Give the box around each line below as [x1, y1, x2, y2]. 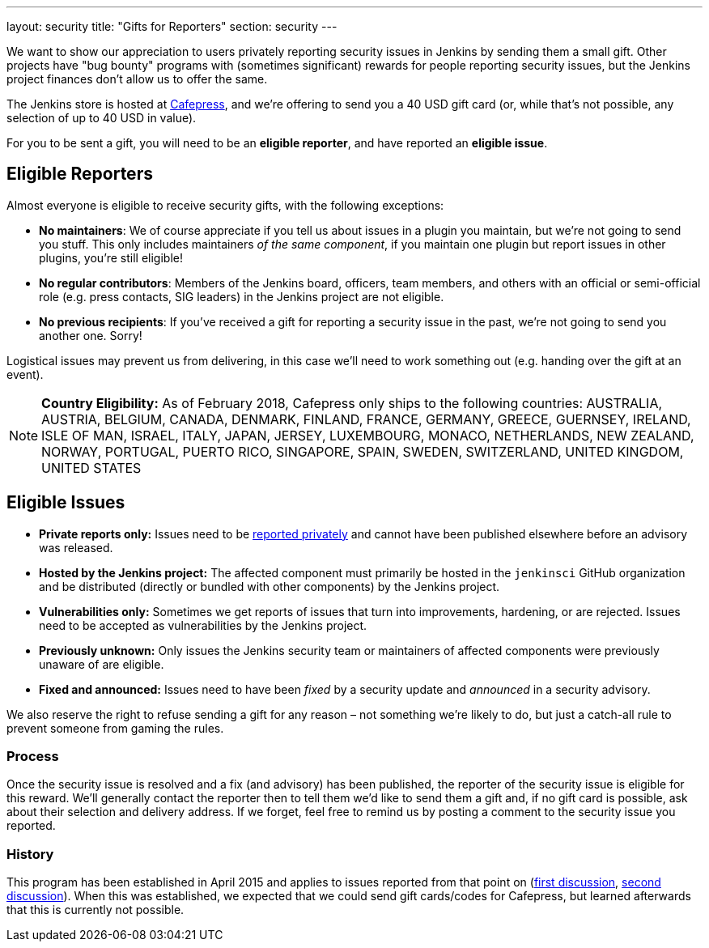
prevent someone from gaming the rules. [6, 721, 224, 735]
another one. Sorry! [39, 328, 142, 342]
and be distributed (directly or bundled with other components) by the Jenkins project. [39, 579, 500, 593]
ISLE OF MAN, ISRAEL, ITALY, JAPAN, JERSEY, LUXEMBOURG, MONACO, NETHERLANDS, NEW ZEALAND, [41, 427, 694, 444]
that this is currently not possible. [6, 903, 185, 917]
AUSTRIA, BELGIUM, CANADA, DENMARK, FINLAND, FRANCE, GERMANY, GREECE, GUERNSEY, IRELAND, [41, 410, 691, 427]
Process [6, 748, 59, 765]
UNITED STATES [41, 459, 142, 476]
